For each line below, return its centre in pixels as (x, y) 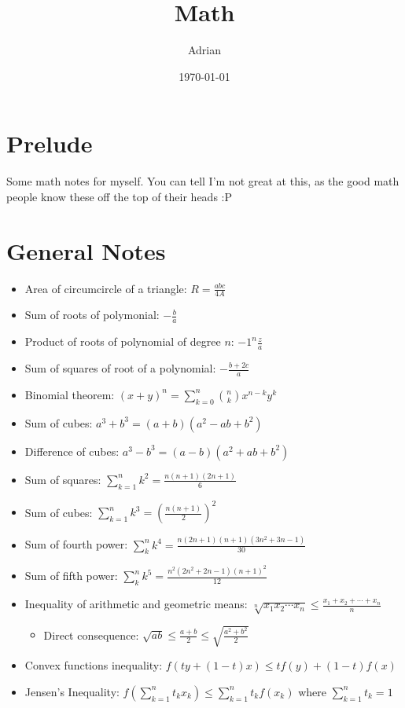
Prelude (50, 143)
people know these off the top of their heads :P (119, 196)
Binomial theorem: (70, 394)
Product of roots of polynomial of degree (123, 341)
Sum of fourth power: (76, 544)
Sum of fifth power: (71, 576)
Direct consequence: (91, 635)
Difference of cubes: (72, 451)
